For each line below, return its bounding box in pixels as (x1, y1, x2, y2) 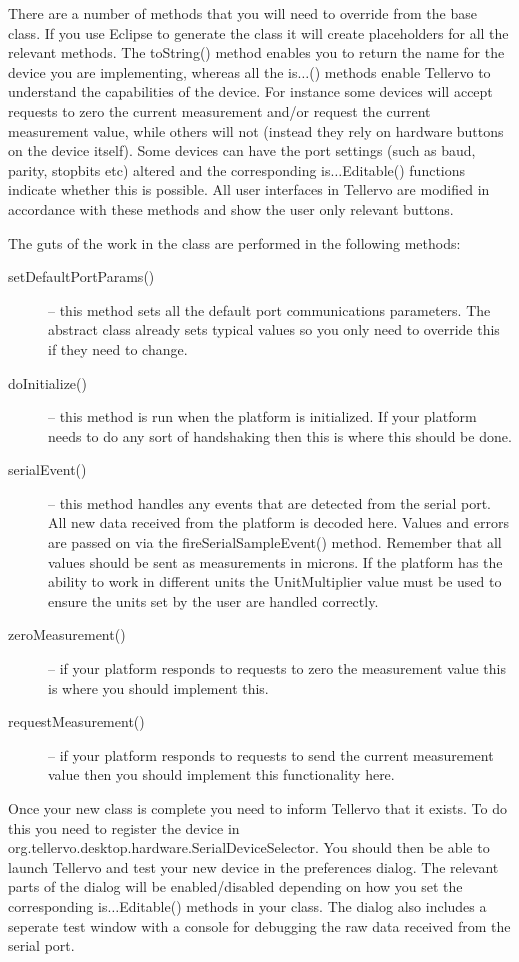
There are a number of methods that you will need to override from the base (8, 3, 477, 23)
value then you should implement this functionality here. (48, 764, 395, 785)
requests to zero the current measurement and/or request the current (8, 100, 431, 121)
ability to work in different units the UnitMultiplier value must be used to (48, 571, 502, 592)
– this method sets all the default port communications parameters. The (48, 299, 491, 320)
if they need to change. (48, 338, 188, 359)
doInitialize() (8, 372, 87, 393)
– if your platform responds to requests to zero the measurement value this (48, 658, 506, 679)
